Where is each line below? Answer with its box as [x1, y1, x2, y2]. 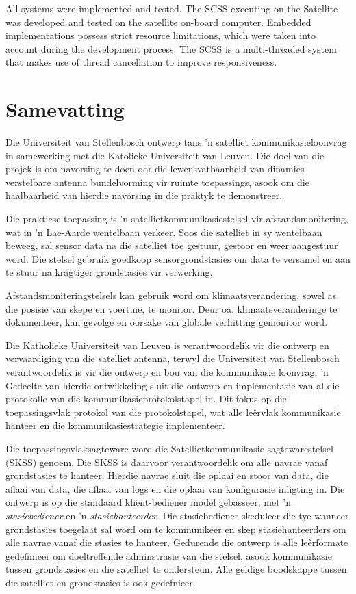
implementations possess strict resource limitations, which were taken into [5, 28, 316, 42]
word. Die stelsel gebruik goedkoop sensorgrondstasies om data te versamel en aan [5, 251, 351, 266]
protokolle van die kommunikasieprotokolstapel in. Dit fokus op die [5, 391, 287, 406]
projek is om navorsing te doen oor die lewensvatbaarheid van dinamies [5, 162, 305, 176]
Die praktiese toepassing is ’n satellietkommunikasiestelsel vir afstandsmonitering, [5, 211, 348, 226]
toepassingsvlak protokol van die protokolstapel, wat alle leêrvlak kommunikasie [5, 404, 341, 419]
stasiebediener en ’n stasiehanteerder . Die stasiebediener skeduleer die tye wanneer [5, 508, 349, 522]
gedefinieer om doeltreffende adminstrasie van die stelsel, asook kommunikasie [5, 548, 332, 563]
